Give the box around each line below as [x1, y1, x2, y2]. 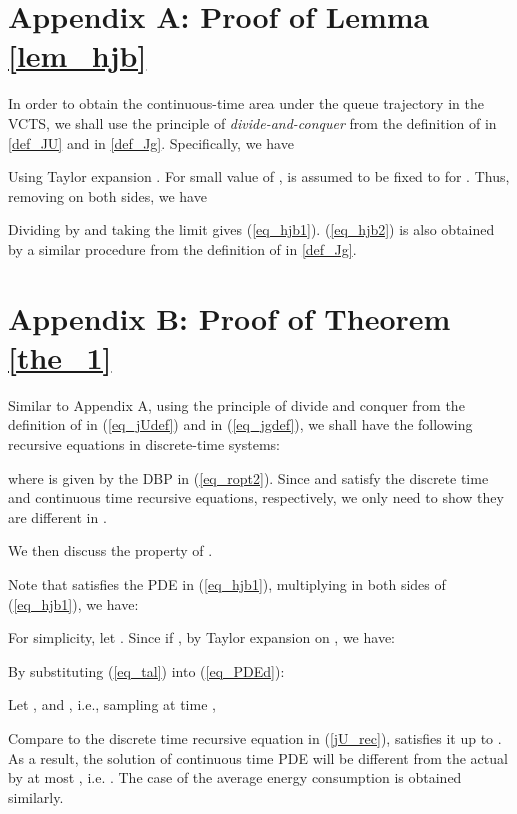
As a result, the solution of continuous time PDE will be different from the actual [8, 747, 508, 768]
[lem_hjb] [8, 35, 147, 76]
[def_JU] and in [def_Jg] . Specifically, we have [8, 132, 294, 153]
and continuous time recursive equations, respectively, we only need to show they [8, 487, 504, 508]
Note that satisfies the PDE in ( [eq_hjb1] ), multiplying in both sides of [8, 573, 446, 594]
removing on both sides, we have [8, 185, 207, 206]
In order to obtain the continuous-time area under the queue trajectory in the [8, 93, 484, 114]
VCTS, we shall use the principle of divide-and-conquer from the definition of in [8, 112, 497, 133]
